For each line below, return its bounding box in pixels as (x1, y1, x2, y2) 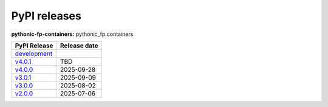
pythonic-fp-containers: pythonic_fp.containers (11, 30, 134, 38)
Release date (60, 41, 98, 50)
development (15, 49, 53, 58)
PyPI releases (11, 9, 81, 22)
